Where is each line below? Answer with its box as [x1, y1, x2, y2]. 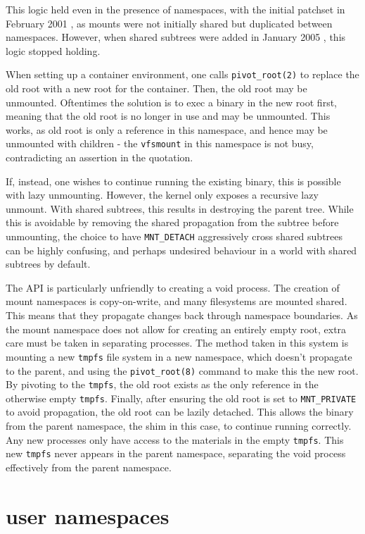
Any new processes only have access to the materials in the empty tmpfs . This [6, 432, 344, 447]
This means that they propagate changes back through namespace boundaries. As [6, 308, 358, 323]
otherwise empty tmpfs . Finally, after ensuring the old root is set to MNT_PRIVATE [6, 390, 357, 405]
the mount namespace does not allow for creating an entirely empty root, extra [6, 321, 347, 336]
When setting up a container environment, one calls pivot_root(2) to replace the [6, 67, 359, 82]
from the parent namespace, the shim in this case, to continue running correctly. [6, 418, 352, 433]
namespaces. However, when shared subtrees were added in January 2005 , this [6, 30, 346, 44]
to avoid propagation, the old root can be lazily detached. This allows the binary [6, 404, 354, 419]
